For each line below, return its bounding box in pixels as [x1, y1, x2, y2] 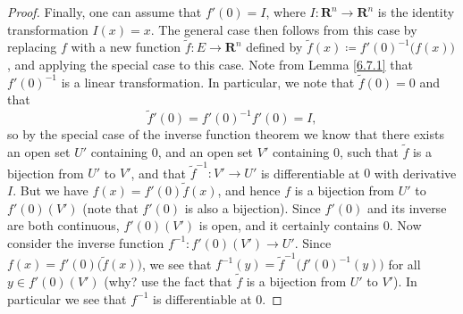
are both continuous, [7, 216, 120, 235]
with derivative [374, 163, 457, 182]
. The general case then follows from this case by [150, 20, 417, 38]
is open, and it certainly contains [198, 216, 380, 235]
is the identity [377, 3, 455, 21]
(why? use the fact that [104, 272, 232, 291]
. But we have [13, 181, 88, 200]
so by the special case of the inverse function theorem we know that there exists [7, 125, 444, 144]
